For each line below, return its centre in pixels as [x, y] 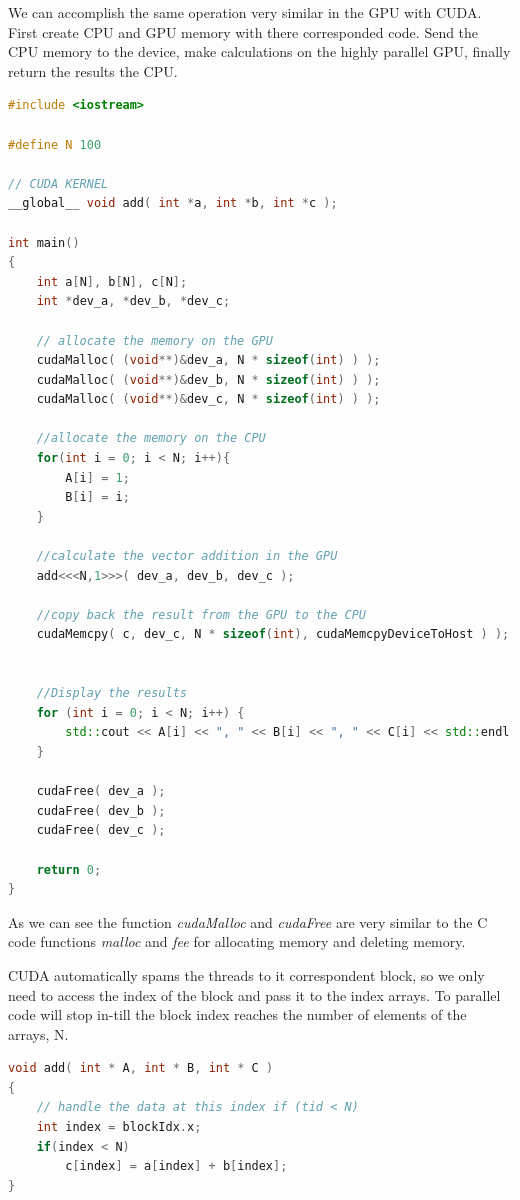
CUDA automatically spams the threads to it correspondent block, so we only [246, 974]
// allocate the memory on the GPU [154, 340]
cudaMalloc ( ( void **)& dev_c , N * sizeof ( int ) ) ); [208, 399]
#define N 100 [55, 144]
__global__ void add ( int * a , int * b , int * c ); [173, 203]
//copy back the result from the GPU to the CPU [201, 614]
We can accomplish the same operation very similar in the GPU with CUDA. [245, 12]
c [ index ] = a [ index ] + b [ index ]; [176, 1166]
